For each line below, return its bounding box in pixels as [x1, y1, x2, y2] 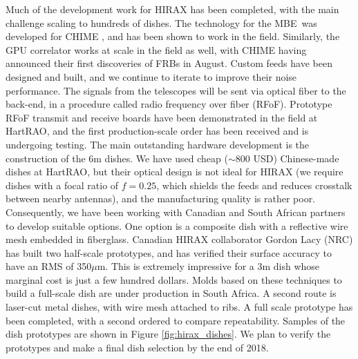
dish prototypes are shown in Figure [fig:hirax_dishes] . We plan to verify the [6, 327, 331, 341]
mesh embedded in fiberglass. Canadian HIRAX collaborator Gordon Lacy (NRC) [6, 232, 353, 246]
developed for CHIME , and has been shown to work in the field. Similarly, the [6, 29, 340, 43]
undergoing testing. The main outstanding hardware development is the [6, 137, 310, 151]
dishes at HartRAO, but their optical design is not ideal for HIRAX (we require [6, 164, 343, 179]
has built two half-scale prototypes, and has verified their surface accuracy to [6, 245, 332, 260]
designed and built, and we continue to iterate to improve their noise [6, 69, 297, 84]
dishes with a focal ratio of [6, 177, 119, 192]
